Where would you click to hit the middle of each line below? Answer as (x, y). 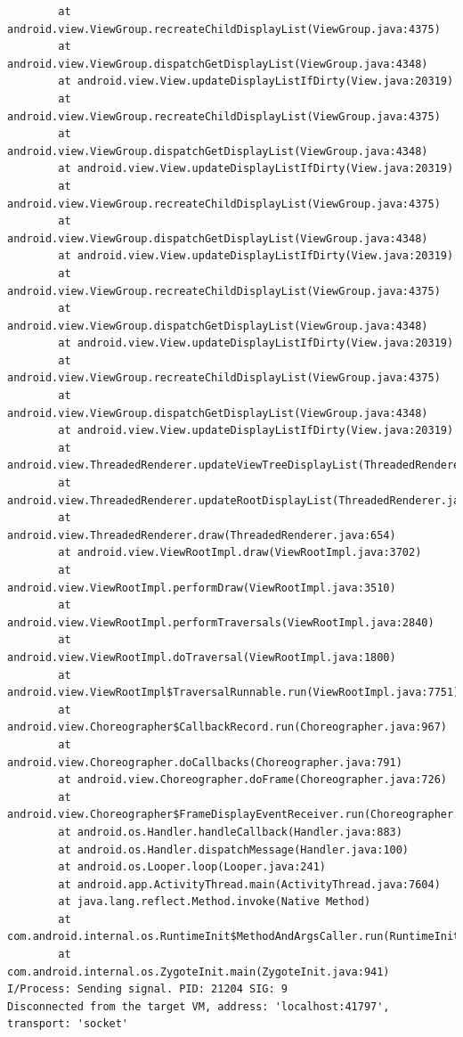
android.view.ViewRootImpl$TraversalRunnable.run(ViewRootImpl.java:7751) (234, 693)
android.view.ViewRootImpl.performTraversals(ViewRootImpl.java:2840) (221, 622)
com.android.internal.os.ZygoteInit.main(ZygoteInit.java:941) (199, 972)
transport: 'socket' (68, 1024)
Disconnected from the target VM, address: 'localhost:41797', (199, 1006)
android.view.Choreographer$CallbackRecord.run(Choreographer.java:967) (227, 727)
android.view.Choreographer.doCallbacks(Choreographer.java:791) (205, 762)
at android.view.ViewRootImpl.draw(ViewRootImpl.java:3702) (240, 553)
